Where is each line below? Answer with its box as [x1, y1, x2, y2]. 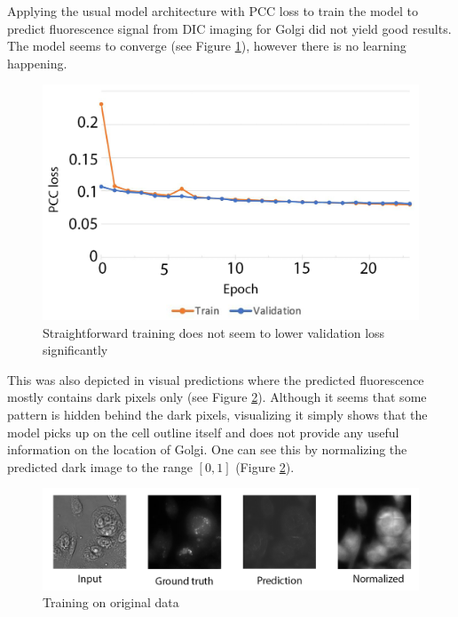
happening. [7, 53, 67, 72]
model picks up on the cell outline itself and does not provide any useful [7, 422, 399, 441]
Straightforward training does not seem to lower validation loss [43, 323, 385, 341]
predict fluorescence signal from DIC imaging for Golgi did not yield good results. [7, 19, 452, 37]
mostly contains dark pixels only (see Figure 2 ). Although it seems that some [7, 388, 427, 406]
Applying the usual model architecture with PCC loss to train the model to [7, 2, 418, 20]
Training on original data [43, 593, 179, 612]
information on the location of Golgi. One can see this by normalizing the [7, 440, 407, 459]
